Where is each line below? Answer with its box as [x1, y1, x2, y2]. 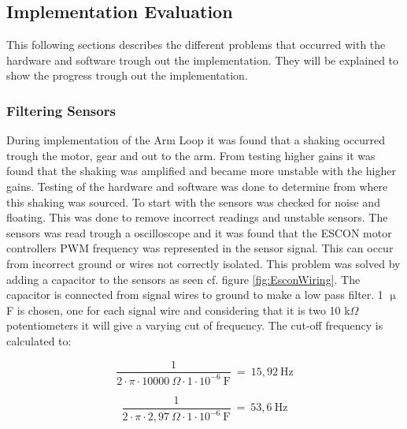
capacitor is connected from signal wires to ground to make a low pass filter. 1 [6, 286, 383, 303]
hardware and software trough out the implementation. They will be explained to [6, 51, 399, 68]
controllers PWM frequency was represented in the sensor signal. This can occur [6, 240, 394, 256]
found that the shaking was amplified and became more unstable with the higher [6, 162, 396, 179]
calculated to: [6, 332, 72, 349]
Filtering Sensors [6, 100, 116, 120]
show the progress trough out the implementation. [6, 67, 248, 84]
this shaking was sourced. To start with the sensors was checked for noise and [6, 193, 380, 210]
